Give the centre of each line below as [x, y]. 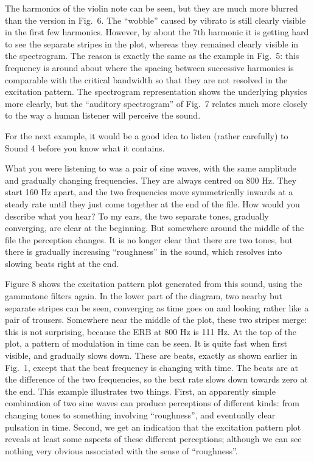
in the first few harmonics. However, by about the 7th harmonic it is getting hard [157, 32]
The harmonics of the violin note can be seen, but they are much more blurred [152, 8]
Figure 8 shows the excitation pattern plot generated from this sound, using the [154, 284]
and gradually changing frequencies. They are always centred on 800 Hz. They [151, 180]
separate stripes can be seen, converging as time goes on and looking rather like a [157, 307]
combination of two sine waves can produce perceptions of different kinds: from [152, 403]
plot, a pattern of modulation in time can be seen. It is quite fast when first [146, 343]
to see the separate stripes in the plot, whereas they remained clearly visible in [152, 43]
